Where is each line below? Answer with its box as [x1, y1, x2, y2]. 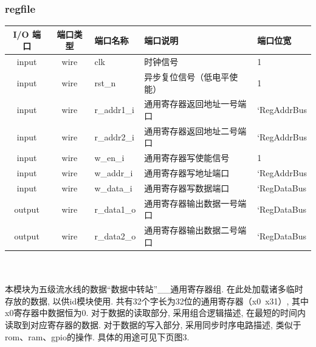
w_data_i [94, 182, 132, 194]
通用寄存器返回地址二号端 [144, 124, 247, 137]
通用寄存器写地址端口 [144, 167, 230, 179]
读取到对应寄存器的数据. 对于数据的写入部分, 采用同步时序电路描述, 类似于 [5, 318, 301, 331]
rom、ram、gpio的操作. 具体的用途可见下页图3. [5, 330, 190, 343]
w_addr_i [94, 167, 133, 179]
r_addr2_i [94, 130, 134, 143]
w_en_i [94, 151, 125, 164]
